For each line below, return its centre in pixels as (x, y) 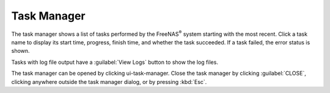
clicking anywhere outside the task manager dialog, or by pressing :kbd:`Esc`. (109, 81)
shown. (20, 51)
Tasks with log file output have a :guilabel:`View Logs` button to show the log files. (115, 62)
